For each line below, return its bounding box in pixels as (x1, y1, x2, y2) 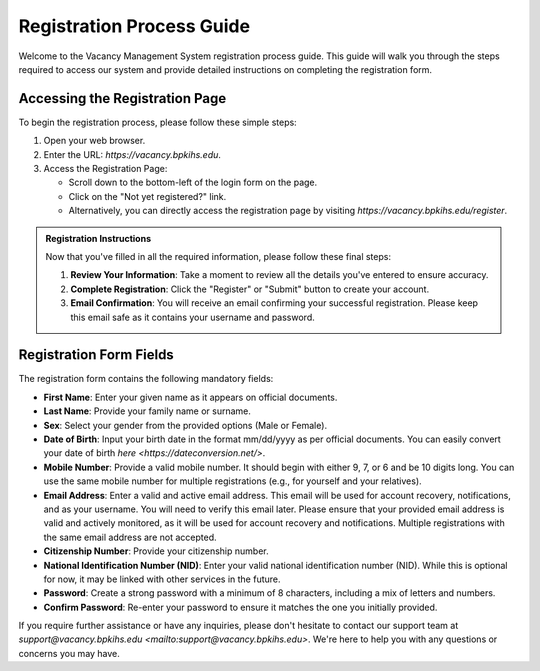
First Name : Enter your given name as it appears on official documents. (43, 391, 338, 403)
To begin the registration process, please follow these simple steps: (18, 116, 297, 128)
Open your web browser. (43, 135, 146, 147)
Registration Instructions (45, 232, 152, 244)
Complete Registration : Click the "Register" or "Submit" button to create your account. (70, 283, 430, 295)
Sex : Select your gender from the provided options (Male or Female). (43, 419, 328, 431)
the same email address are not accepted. (43, 531, 217, 543)
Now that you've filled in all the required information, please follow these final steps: (45, 250, 392, 262)
